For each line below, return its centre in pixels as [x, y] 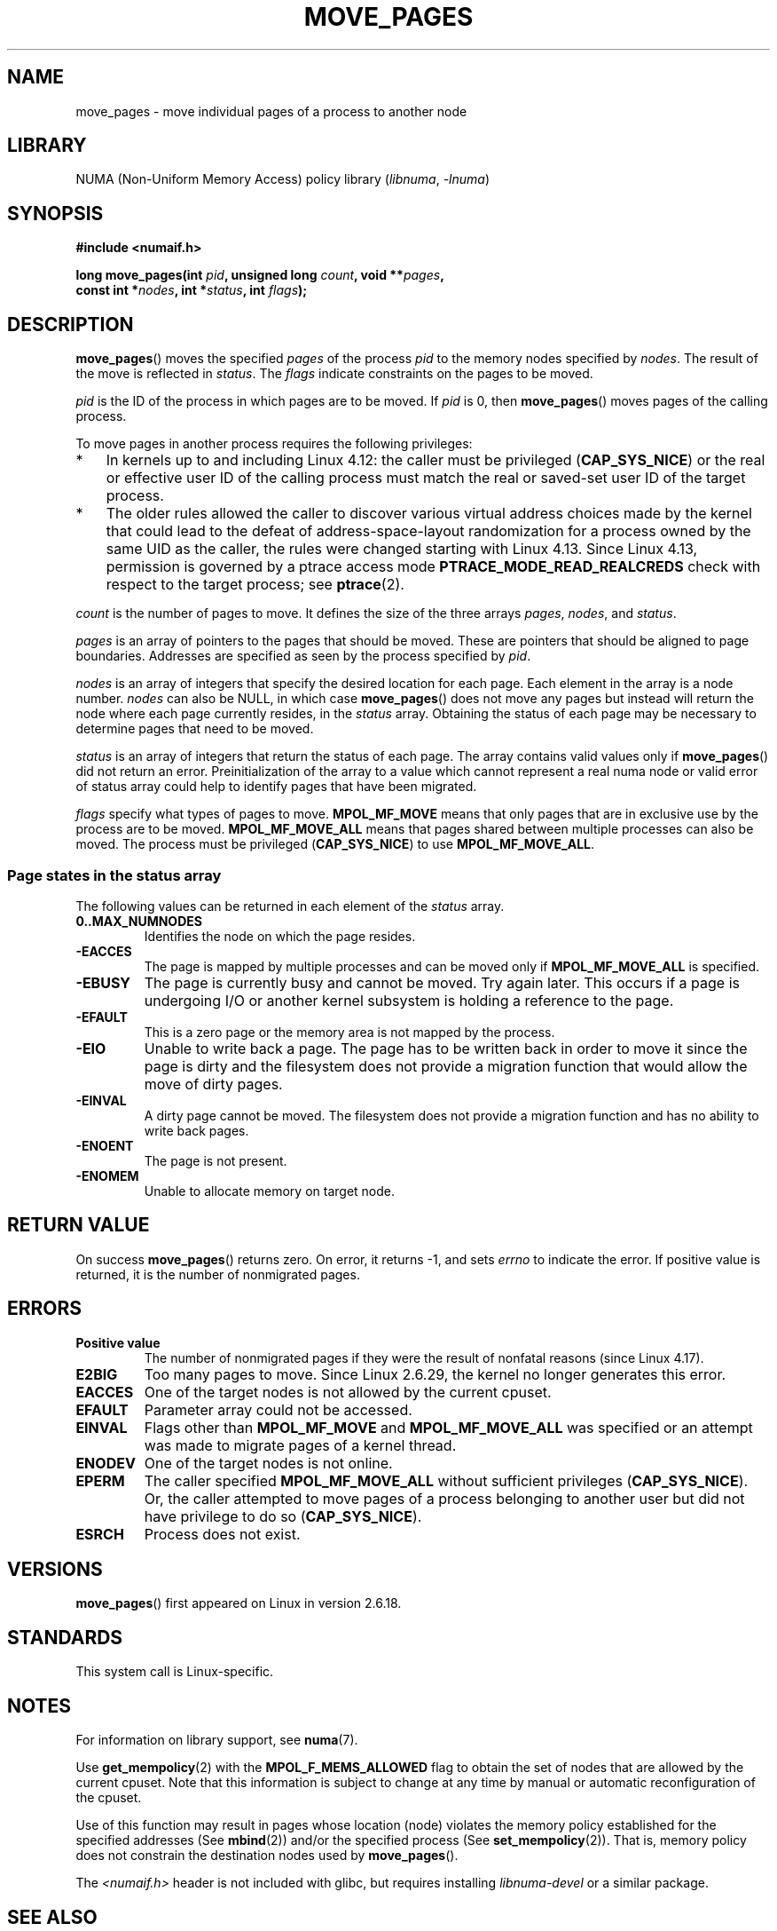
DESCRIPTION [71, 324]
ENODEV [106, 1463]
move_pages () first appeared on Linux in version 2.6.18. [239, 1603]
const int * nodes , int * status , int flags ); [192, 290]
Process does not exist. [222, 1534]
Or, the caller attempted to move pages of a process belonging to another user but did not [444, 1498]
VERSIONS [55, 1569]
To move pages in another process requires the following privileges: [274, 444]
